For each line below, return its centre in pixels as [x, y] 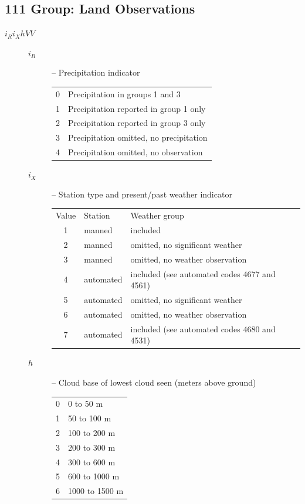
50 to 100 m [90, 418]
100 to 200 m [92, 432]
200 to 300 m [92, 447]
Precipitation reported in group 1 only [137, 108]
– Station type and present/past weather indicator [142, 194]
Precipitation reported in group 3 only [137, 123]
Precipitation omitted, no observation [135, 152]
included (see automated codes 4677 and [203, 273]
